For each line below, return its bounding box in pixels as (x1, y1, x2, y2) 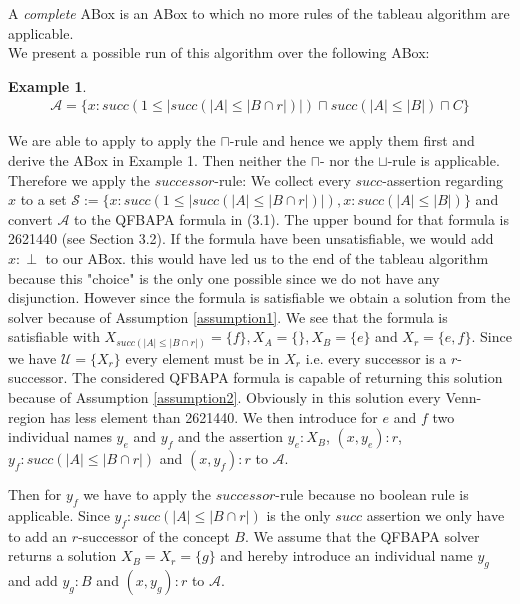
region (8, 406, 46, 427)
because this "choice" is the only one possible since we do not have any (8, 267, 440, 288)
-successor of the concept (78, 525, 230, 546)
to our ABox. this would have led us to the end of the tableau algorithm (45, 247, 489, 268)
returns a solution (8, 545, 117, 566)
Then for (8, 484, 62, 505)
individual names (8, 426, 112, 447)
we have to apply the (83, 484, 212, 505)
